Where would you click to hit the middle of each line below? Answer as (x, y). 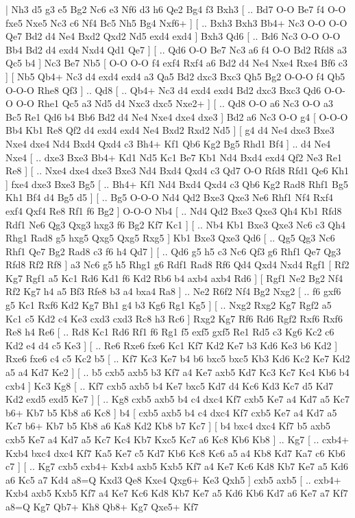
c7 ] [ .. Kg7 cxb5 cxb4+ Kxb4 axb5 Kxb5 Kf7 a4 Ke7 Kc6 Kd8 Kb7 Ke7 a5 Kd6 (177, 466)
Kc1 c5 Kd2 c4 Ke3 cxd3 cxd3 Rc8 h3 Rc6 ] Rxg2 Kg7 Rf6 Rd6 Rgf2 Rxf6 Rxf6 (174, 318)
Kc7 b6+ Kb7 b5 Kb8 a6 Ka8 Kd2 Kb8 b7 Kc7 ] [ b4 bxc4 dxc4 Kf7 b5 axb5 (168, 426)
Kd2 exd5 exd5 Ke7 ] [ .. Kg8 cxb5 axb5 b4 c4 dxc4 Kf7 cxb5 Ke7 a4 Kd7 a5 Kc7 (178, 399)
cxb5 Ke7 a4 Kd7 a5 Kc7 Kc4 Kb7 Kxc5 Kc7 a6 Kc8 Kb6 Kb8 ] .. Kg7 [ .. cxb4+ (177, 439)
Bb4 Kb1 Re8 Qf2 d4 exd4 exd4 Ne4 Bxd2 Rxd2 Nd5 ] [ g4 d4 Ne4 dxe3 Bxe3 (170, 130)
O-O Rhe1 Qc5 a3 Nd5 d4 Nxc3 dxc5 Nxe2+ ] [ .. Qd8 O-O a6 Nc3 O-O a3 (175, 103)
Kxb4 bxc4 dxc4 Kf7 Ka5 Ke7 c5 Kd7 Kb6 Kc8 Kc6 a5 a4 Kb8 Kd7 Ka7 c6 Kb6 (175, 452)
